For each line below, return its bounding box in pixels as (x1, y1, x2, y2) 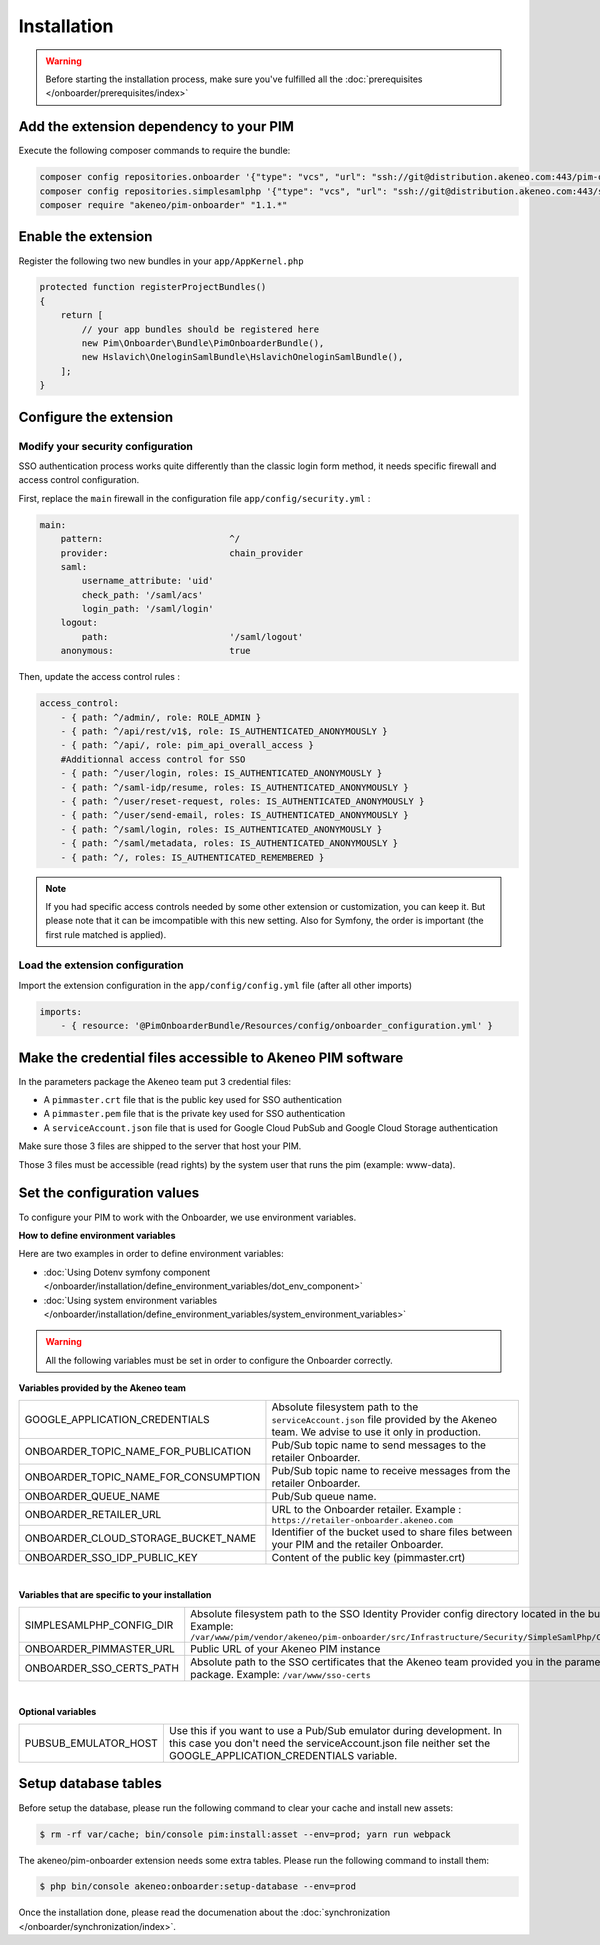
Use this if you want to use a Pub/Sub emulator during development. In (168, 1724, 502, 1738)
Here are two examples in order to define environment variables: (18, 1248, 284, 1260)
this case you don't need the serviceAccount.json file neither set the (168, 1736, 491, 1750)
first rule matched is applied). (45, 928, 167, 940)
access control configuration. (18, 474, 140, 486)
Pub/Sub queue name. (271, 1490, 377, 1504)
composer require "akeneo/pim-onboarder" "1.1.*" (39, 200, 288, 210)
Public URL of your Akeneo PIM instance (190, 1642, 381, 1656)
